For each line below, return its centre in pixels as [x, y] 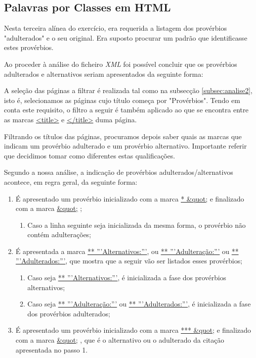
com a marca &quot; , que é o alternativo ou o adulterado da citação [120, 340]
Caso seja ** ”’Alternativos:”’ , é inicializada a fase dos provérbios [127, 278]
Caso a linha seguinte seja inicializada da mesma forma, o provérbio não [136, 225]
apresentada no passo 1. [52, 349]
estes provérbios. [29, 47]
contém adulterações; [59, 234]
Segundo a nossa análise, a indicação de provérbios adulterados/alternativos [119, 172]
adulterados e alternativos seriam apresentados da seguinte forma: [104, 74]
